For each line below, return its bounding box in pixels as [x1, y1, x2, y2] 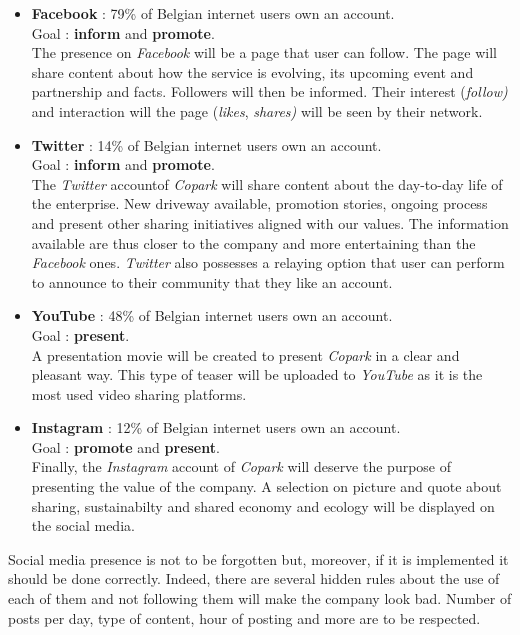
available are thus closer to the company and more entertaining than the [31, 232, 476, 253]
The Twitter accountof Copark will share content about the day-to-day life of [31, 173, 503, 194]
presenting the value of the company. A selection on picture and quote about [31, 476, 502, 497]
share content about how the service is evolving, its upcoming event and [31, 61, 474, 82]
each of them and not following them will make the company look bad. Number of [8, 588, 512, 609]
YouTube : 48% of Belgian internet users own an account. [31, 305, 393, 326]
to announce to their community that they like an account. [31, 271, 393, 292]
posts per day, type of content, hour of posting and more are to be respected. [8, 607, 481, 628]
